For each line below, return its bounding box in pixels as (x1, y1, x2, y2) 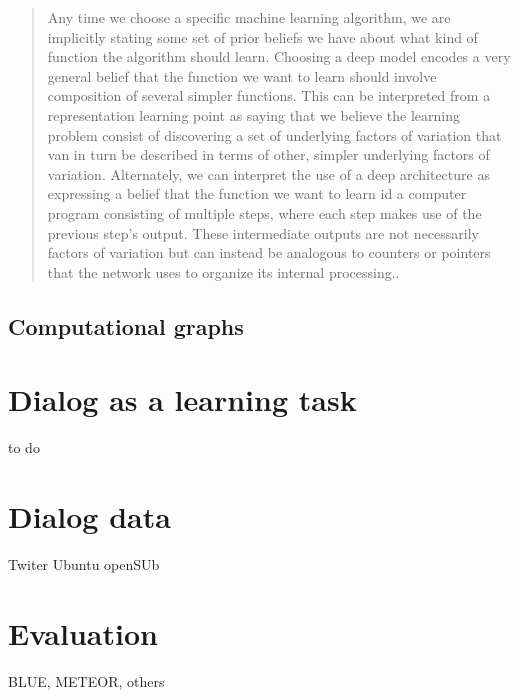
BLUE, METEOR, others (8, 670, 165, 691)
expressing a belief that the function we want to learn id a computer (47, 183, 467, 204)
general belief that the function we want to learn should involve (47, 65, 437, 86)
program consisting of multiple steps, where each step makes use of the (47, 202, 482, 223)
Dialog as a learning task (8, 379, 357, 420)
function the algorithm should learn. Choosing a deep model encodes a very (47, 46, 511, 67)
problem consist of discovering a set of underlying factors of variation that (47, 124, 502, 145)
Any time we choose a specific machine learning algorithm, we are (47, 7, 451, 27)
